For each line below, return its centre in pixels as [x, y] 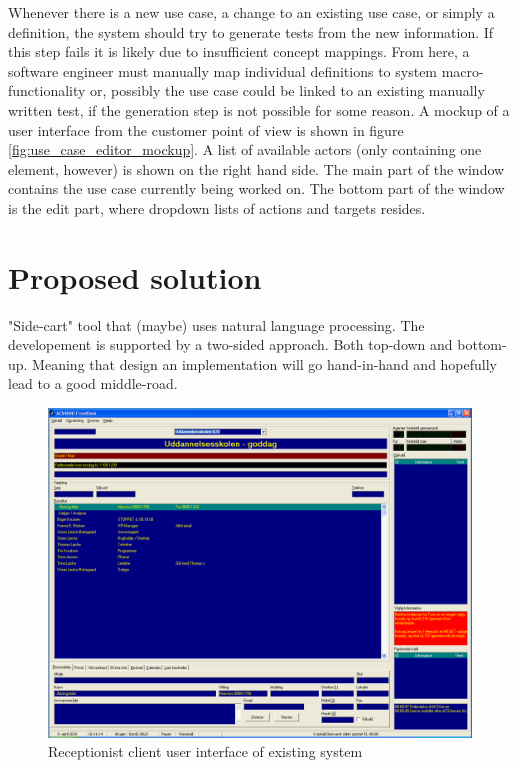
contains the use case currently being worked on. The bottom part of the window [256, 188]
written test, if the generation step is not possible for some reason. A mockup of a [259, 109]
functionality [47, 90]
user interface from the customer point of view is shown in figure [206, 129]
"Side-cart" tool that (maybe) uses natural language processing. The [216, 324]
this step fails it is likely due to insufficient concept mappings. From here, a [239, 51]
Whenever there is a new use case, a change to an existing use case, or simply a [251, 12]
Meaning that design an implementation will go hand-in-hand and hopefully [265, 363]
